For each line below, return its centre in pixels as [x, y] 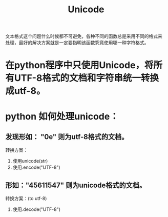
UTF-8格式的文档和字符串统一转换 [87, 78]
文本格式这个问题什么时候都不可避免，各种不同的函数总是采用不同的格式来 [84, 36]
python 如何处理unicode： [62, 116]
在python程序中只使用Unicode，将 [79, 65]
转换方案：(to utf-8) [26, 199]
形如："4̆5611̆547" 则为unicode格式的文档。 [76, 185]
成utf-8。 [25, 91]
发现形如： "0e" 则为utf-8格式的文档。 [67, 137]
